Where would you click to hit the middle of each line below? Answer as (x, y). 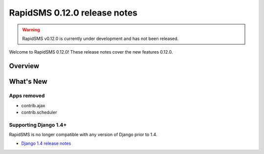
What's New (28, 82)
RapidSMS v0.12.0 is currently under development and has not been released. (100, 38)
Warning (31, 30)
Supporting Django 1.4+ (38, 125)
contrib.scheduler (39, 112)
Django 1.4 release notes (46, 143)
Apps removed (27, 96)
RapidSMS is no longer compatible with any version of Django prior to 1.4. (83, 135)
